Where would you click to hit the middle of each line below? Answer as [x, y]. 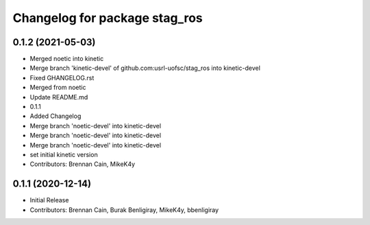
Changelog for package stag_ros [108, 18]
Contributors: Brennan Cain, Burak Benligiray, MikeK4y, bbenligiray [124, 210]
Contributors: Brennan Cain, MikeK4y [83, 164]
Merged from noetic [58, 87]
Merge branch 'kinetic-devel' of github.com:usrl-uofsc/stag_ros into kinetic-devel [145, 68]
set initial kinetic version [64, 154]
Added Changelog [56, 116]
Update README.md [59, 97]
